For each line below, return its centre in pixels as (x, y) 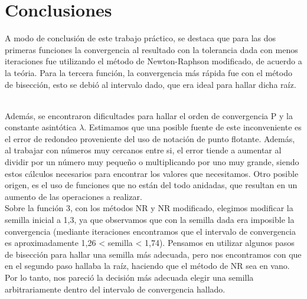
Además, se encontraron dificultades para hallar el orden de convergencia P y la (149, 115)
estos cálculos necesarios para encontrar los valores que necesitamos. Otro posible (152, 173)
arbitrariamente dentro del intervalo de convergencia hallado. (115, 289)
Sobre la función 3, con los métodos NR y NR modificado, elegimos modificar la (149, 208)
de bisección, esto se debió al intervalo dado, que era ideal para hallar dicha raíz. (151, 84)
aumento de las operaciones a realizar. (74, 196)
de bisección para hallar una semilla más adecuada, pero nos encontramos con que (153, 254)
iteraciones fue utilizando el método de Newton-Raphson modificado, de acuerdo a (153, 61)
